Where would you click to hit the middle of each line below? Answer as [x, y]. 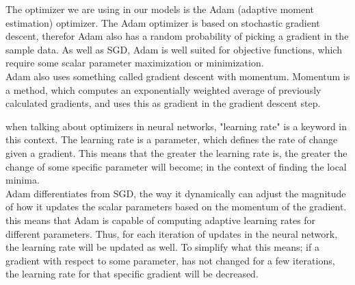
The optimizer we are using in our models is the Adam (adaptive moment [160, 9]
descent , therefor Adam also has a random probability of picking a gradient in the [177, 36]
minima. [23, 180]
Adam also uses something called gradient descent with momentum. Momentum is [178, 76]
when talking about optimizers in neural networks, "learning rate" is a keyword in [176, 126]
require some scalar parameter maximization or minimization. [135, 63]
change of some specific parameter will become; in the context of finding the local [176, 166]
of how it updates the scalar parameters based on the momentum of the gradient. [176, 207]
